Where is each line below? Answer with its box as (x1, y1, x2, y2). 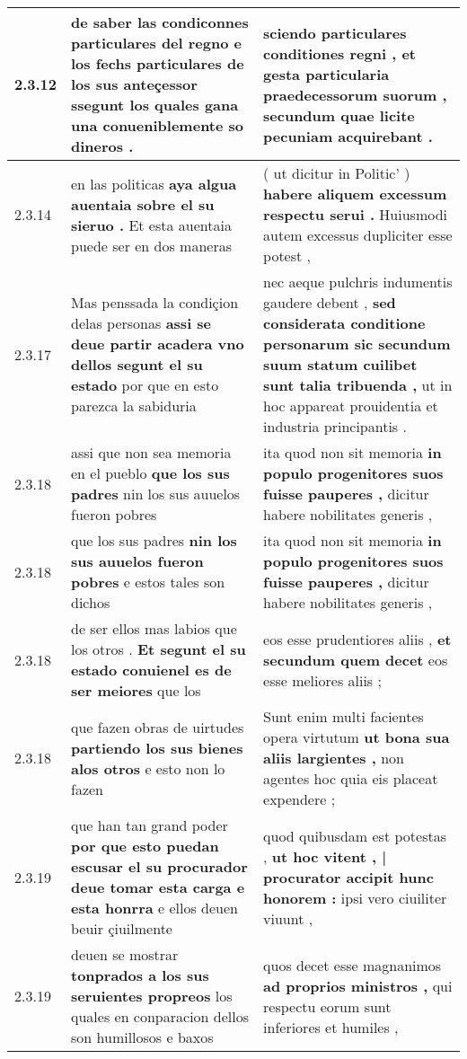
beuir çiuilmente (71, 918, 172, 939)
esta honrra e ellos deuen (71, 897, 238, 918)
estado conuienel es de (71, 659, 232, 680)
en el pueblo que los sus (71, 463, 230, 483)
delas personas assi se (71, 313, 212, 333)
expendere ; (263, 789, 336, 809)
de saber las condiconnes (71, 12, 249, 32)
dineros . (71, 136, 134, 156)
